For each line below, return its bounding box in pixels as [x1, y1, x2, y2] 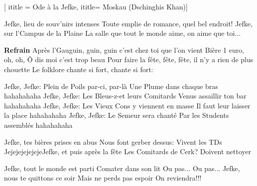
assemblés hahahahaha [4, 119, 73, 130]
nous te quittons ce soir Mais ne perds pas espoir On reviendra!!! [4, 173, 202, 183]
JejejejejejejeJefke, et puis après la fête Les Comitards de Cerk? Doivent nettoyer [4, 146, 252, 157]
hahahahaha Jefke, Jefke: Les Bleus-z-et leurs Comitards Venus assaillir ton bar [4, 91, 247, 101]
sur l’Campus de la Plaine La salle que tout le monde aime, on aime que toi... [4, 28, 241, 38]
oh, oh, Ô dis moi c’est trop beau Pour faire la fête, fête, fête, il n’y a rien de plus [4, 54, 254, 65]
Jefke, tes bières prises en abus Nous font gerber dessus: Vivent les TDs [4, 136, 222, 147]
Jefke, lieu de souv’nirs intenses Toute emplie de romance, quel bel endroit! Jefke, [4, 18, 253, 28]
